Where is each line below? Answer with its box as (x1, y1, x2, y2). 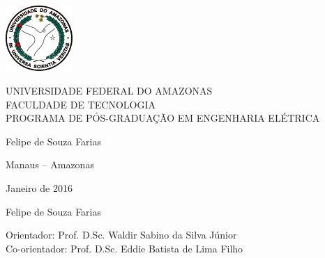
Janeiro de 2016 (6, 181, 73, 195)
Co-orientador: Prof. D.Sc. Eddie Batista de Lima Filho (6, 241, 243, 255)
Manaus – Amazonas (6, 157, 94, 172)
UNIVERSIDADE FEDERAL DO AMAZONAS (6, 83, 213, 98)
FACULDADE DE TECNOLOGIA (6, 97, 156, 111)
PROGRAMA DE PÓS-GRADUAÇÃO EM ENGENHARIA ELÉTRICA (6, 111, 320, 125)
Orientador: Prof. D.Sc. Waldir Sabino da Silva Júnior (6, 227, 237, 242)
